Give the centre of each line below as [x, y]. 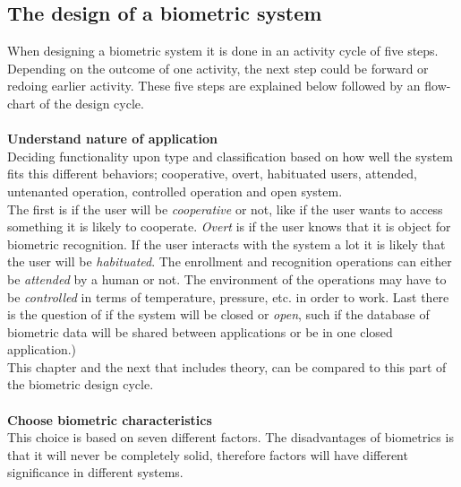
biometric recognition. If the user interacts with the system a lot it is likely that [226, 243]
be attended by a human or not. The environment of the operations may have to [227, 278]
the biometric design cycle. [81, 384]
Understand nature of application [113, 139]
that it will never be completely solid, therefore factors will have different [208, 454]
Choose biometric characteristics [110, 419]
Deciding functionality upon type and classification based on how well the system [230, 156]
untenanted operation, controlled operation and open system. [175, 191]
